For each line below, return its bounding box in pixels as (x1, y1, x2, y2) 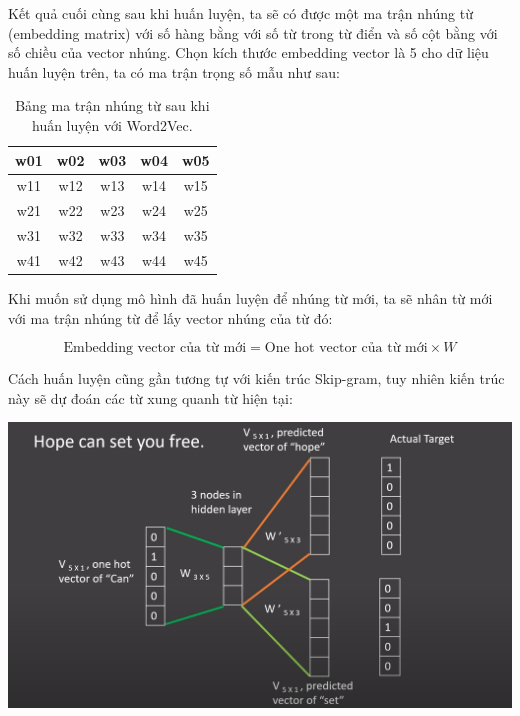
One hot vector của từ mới (264, 341, 428, 356)
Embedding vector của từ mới (63, 341, 247, 356)
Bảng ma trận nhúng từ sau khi (15, 95, 210, 116)
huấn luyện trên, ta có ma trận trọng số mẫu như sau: (8, 61, 341, 82)
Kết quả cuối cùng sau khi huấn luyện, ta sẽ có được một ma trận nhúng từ (8, 3, 473, 23)
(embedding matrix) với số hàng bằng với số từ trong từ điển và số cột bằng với (8, 22, 498, 43)
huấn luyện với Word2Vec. (31, 114, 193, 135)
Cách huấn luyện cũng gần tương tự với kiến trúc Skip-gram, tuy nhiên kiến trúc (8, 368, 505, 389)
